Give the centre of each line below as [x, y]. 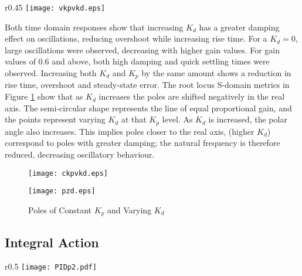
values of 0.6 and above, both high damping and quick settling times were [137, 61]
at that [134, 119]
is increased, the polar [248, 119]
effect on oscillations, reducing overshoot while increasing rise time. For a [136, 38]
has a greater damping [239, 27]
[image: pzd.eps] [62, 191]
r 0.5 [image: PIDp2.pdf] [51, 266]
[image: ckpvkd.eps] [68, 173]
